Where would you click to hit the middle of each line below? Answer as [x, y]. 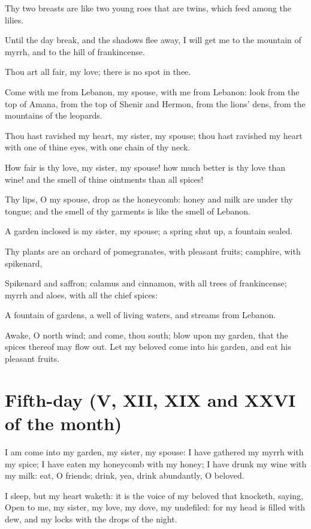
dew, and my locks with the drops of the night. [91, 519]
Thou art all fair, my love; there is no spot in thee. [98, 72]
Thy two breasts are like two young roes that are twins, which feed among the [148, 8]
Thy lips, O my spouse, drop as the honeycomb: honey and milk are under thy [149, 199]
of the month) [64, 423]
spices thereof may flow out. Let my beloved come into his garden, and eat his [148, 347]
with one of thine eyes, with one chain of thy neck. [98, 147]
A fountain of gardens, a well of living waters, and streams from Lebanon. [141, 315]
